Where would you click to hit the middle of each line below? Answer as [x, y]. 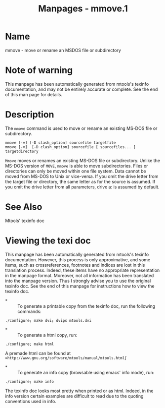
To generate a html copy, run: [47, 335]
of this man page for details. [34, 94]
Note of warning [39, 70]
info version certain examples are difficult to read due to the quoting [74, 396]
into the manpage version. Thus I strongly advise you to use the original [78, 281]
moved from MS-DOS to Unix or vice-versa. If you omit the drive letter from [82, 176]
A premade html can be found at [38, 353]
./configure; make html [30, 344]
